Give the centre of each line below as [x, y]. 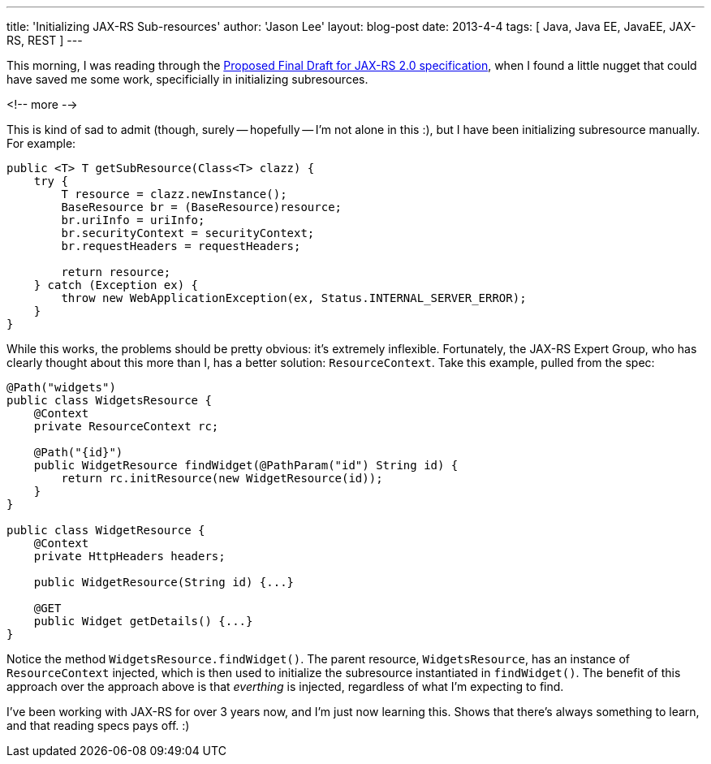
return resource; [116, 272]
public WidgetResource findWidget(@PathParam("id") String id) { [246, 465]
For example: [41, 143]
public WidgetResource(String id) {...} [164, 582]
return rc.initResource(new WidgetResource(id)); [222, 478]
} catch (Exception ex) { [116, 285]
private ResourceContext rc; [126, 426]
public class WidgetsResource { [109, 400]
